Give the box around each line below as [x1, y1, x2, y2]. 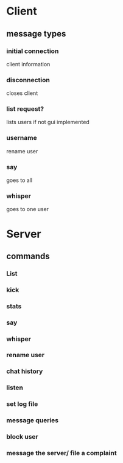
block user [6, 433, 38, 441]
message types [6, 29, 66, 39]
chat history [6, 367, 43, 375]
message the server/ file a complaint [6, 449, 117, 457]
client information [6, 60, 51, 68]
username [6, 134, 38, 142]
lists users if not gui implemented [6, 119, 90, 126]
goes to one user [6, 206, 49, 213]
